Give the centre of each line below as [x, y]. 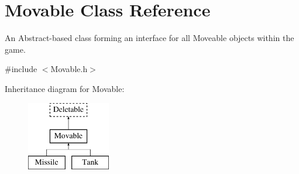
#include [21, 69]
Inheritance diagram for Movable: [65, 88]
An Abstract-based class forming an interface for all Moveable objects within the [149, 38]
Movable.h [69, 69]
